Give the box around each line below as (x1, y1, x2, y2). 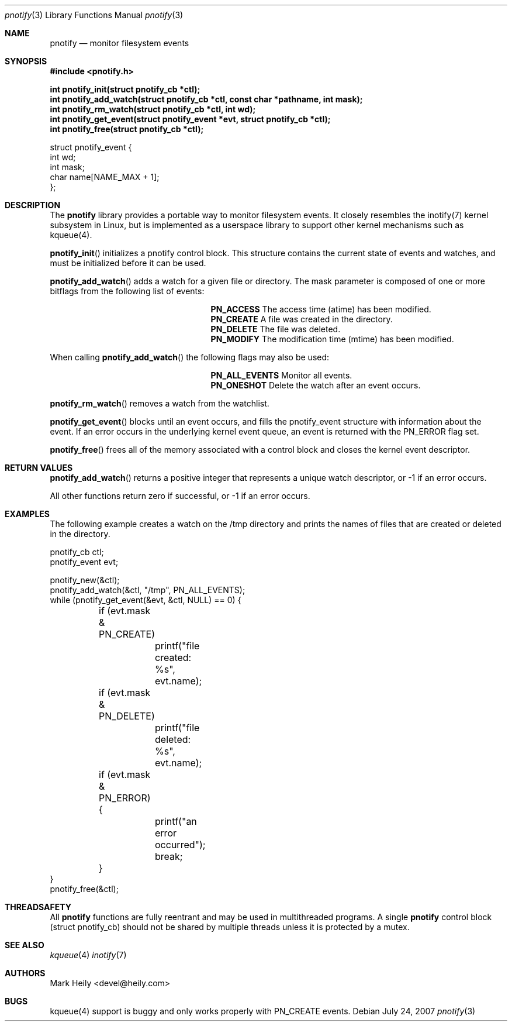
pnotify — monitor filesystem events (50, 38, 189, 48)
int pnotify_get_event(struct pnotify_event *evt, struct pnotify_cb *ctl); (50, 114, 331, 124)
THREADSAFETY (5, 902, 71, 912)
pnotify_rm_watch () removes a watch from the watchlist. (50, 398, 269, 408)
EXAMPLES (5, 509, 50, 519)
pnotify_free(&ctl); (50, 884, 119, 894)
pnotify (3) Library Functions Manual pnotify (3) (5, 10, 184, 20)
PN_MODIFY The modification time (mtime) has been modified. (210, 334, 454, 344)
